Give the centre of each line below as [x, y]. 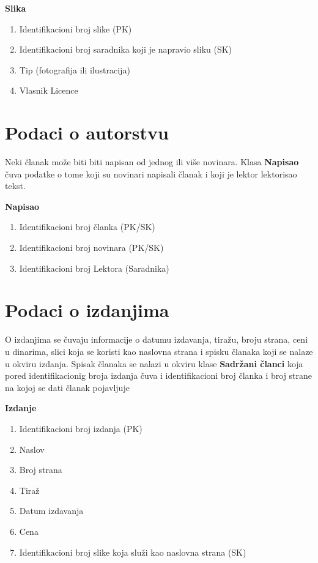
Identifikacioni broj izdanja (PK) [81, 428]
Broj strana [41, 470]
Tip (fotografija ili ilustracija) [75, 69]
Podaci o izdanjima [87, 310]
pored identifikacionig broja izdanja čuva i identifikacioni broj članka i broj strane [159, 375]
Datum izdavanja [51, 511]
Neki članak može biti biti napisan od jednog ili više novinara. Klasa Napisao [152, 162]
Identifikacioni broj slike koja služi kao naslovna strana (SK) [133, 552]
